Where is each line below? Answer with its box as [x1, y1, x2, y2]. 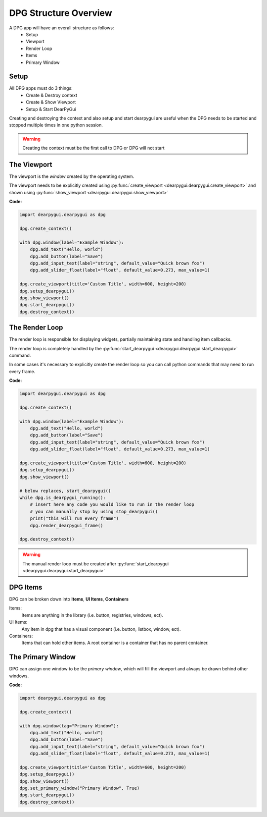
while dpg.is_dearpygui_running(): [19, 494, 106, 500]
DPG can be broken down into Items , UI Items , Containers [9, 596, 129, 602]
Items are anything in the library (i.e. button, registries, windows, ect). [21, 612, 163, 618]
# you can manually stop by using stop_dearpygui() [30, 508, 158, 514]
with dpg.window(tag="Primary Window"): [19, 723, 119, 728]
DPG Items [9, 583, 43, 592]
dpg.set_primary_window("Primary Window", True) [19, 785, 140, 791]
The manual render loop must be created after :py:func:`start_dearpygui [22, 560, 169, 567]
